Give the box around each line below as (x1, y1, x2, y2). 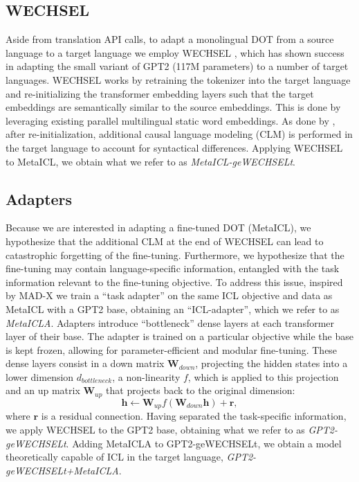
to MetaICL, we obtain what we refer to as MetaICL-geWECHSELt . (6, 154, 295, 168)
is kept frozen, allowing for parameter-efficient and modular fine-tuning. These (6, 342, 338, 357)
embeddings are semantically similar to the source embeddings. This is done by (6, 100, 341, 114)
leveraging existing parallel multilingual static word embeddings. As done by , (6, 113, 335, 127)
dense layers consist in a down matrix (6, 356, 165, 371)
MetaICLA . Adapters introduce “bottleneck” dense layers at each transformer (6, 315, 335, 330)
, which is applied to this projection (187, 369, 339, 384)
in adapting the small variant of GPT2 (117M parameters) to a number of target (6, 59, 349, 73)
